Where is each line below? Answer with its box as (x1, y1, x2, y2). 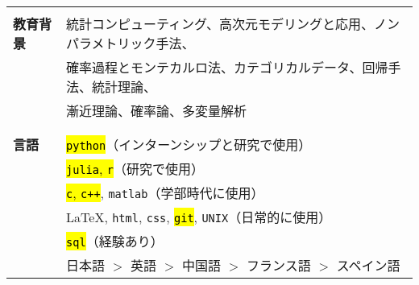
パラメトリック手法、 (66, 34, 195, 52)
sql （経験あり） (66, 232, 164, 250)
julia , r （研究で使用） (66, 159, 204, 178)
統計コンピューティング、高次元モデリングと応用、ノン (66, 14, 400, 33)
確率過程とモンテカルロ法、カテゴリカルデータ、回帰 (66, 58, 388, 76)
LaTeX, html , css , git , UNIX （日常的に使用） (66, 208, 332, 226)
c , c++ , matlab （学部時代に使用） (66, 184, 264, 202)
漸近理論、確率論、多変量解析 (66, 101, 247, 120)
